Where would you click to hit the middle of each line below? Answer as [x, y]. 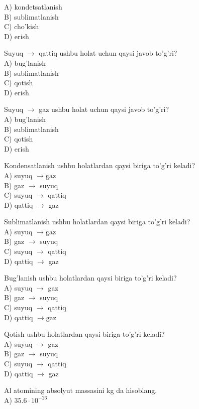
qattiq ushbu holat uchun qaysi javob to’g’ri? [108, 53]
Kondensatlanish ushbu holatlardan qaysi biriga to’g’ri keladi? [100, 165]
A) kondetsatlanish [33, 7]
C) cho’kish [22, 26]
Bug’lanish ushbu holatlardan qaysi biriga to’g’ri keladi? [90, 278]
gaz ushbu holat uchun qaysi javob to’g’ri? [104, 109]
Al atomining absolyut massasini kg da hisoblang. [81, 390]
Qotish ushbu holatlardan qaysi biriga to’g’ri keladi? [84, 334]
